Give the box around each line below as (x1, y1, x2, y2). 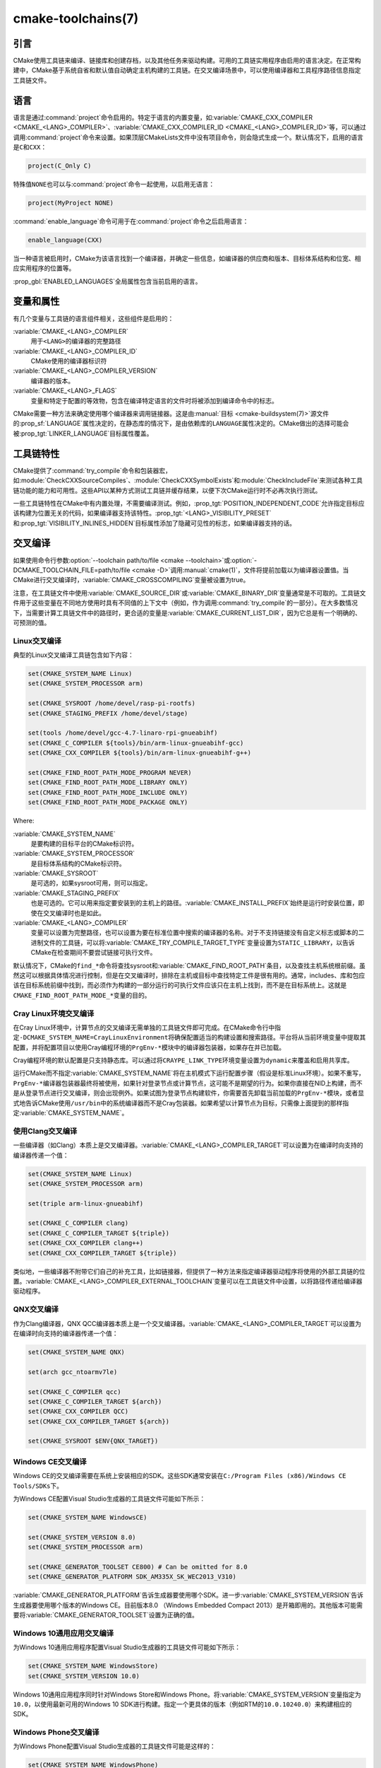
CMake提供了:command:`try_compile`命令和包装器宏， (13, 466, 172, 475)
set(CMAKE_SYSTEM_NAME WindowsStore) (28, 1662, 159, 1670)
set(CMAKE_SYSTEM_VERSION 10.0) (28, 1672, 140, 1680)
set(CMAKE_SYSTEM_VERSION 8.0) (28, 1533, 137, 1541)
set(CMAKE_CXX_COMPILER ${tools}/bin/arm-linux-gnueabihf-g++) (28, 749, 252, 757)
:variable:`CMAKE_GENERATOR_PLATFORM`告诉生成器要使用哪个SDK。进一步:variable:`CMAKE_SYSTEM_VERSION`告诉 (13, 1591, 363, 1600)
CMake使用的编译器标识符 (30, 357, 107, 366)
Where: (13, 817, 35, 825)
